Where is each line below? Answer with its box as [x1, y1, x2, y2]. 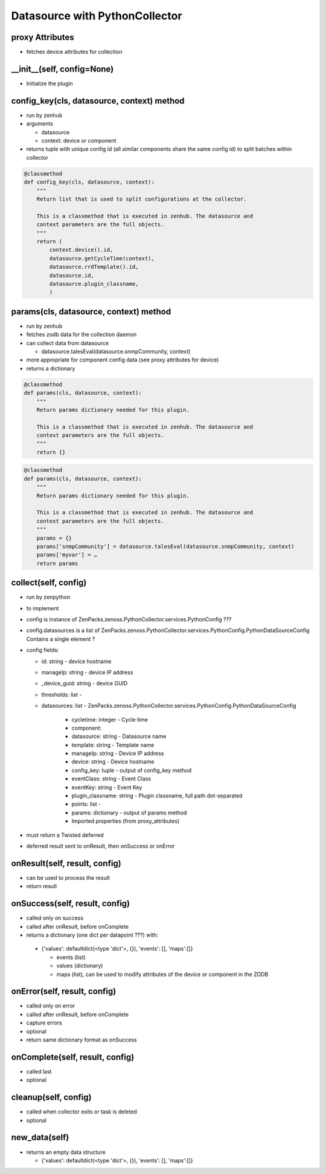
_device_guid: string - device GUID [41, 680, 128, 687]
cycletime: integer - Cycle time [71, 716, 148, 723]
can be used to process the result [26, 874, 110, 881]
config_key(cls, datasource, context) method [11, 96, 185, 106]
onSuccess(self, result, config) [11, 899, 130, 909]
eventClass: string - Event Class [71, 775, 151, 782]
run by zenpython [26, 593, 71, 601]
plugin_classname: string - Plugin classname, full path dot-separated [71, 792, 243, 799]
